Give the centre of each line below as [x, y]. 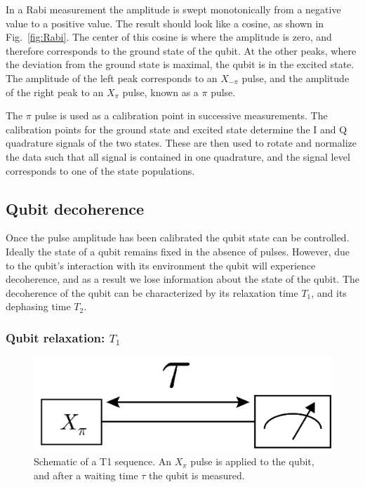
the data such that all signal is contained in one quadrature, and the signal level [178, 156]
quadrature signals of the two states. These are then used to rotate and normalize [181, 143]
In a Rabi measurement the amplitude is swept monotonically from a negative [173, 9]
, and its [329, 292]
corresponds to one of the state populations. [100, 170]
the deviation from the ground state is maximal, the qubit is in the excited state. [180, 64]
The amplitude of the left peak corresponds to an [112, 78]
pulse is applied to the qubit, [252, 461]
